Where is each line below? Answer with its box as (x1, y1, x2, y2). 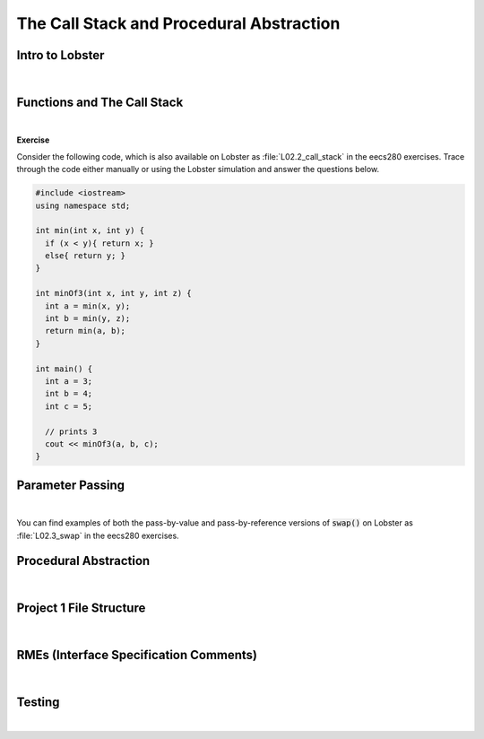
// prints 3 (45, 426, 98, 437)
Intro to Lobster (16, 48, 105, 63)
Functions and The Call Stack (16, 94, 184, 109)
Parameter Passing (16, 477, 125, 492)
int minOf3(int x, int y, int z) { (35, 288, 192, 299)
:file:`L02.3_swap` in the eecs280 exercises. (16, 530, 179, 541)
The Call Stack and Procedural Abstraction (16, 13, 341, 33)
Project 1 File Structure (16, 601, 146, 616)
